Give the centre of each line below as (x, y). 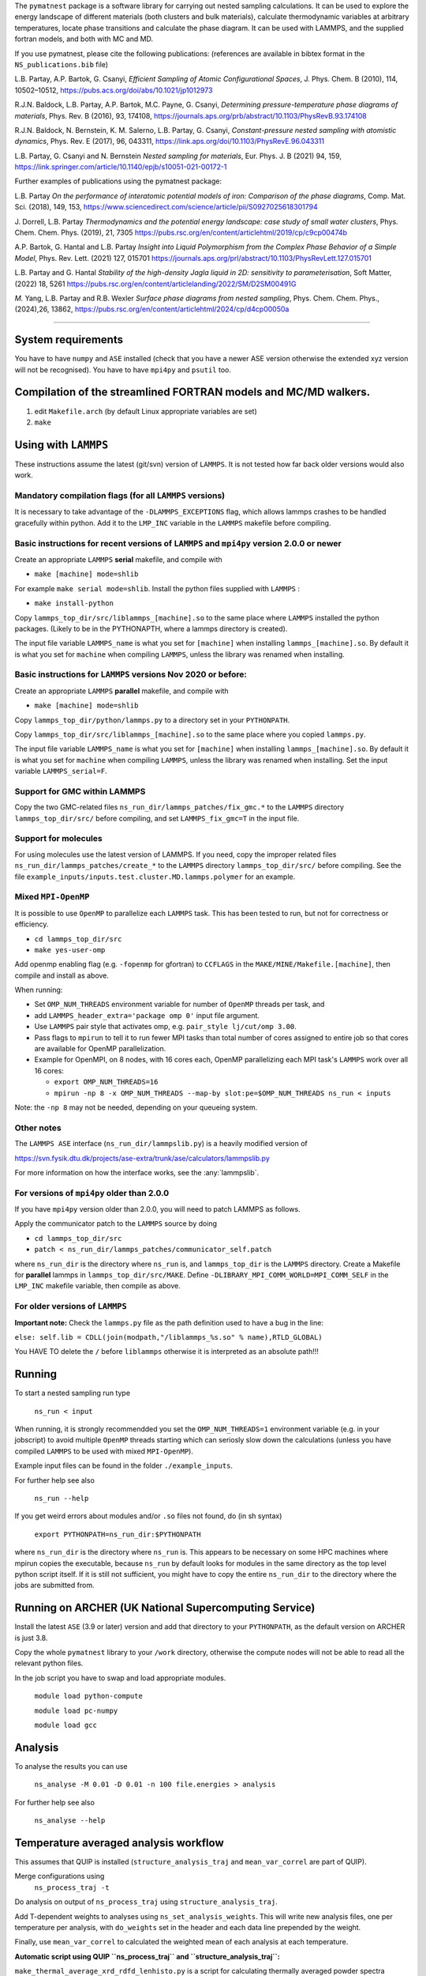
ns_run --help (62, 1498)
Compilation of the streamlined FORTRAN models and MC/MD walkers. (192, 392)
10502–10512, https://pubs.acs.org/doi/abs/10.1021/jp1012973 (114, 90)
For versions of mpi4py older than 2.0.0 (92, 1193)
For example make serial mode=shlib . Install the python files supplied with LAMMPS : (157, 588)
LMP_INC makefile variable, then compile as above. (97, 1286)
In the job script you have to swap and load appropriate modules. (120, 1678)
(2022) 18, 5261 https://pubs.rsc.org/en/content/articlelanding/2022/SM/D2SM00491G (155, 284)
